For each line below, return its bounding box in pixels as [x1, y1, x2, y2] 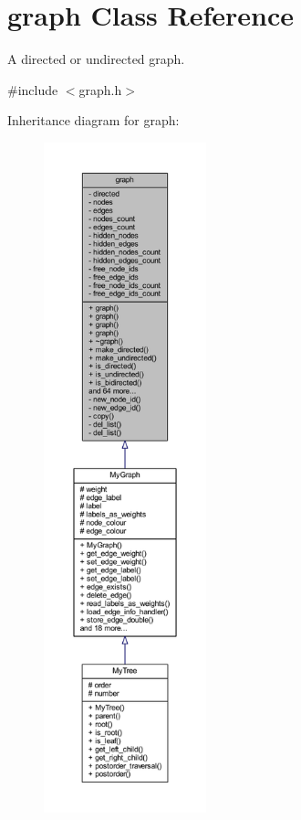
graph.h [78, 80, 122, 99]
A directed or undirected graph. [7, 49, 185, 69]
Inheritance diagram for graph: [7, 111, 180, 130]
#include [7, 80, 58, 99]
